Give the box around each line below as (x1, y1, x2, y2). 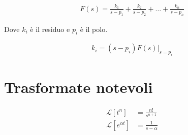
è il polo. (80, 23, 108, 34)
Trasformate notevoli (4, 77, 153, 97)
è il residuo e (30, 23, 70, 34)
